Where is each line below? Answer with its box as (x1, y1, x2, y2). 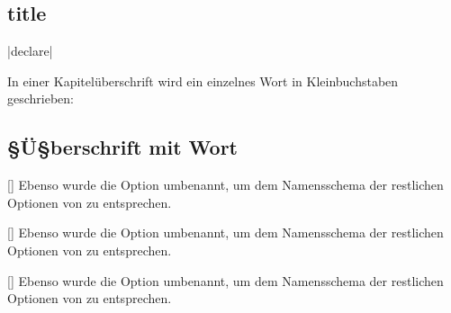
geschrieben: (7, 89, 75, 108)
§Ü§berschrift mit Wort (7, 133, 238, 161)
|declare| (7, 41, 53, 60)
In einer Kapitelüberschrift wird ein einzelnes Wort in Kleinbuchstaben (7, 71, 399, 90)
